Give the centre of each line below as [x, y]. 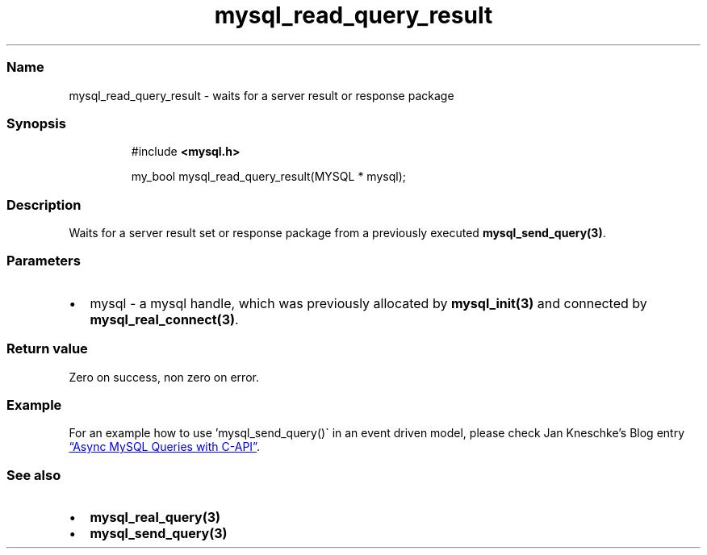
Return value [47, 349]
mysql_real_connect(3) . [164, 319]
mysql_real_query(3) [155, 517]
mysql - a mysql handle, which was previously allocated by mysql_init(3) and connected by [368, 303]
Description [44, 204]
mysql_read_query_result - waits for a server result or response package [261, 95]
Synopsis [36, 123]
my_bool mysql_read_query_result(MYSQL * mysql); [268, 177]
